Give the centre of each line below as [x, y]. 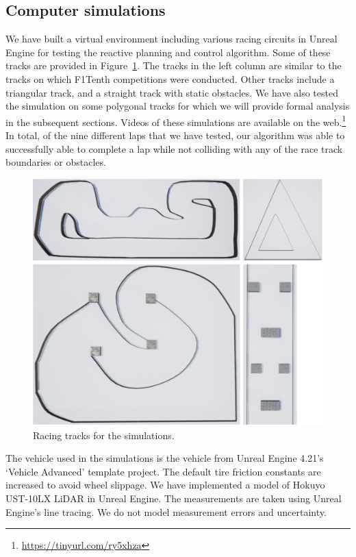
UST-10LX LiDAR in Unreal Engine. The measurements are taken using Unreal [174, 498]
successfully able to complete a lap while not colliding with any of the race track [174, 148]
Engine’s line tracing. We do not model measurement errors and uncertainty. [166, 511]
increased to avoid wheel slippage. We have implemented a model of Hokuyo [165, 485]
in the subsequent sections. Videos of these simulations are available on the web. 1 [176, 121]
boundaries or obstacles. [56, 162]
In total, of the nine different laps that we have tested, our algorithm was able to [175, 135]
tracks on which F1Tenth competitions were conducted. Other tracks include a [170, 78]
